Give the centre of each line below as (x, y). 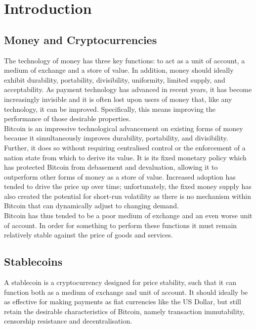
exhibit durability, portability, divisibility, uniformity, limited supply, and (115, 79)
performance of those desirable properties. (67, 118)
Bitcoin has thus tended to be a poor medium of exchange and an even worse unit (128, 215)
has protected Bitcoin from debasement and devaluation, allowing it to (111, 167)
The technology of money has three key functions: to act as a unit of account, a (125, 60)
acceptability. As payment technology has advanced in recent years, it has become (128, 89)
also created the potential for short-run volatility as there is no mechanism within (128, 196)
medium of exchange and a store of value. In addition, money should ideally (119, 70)
